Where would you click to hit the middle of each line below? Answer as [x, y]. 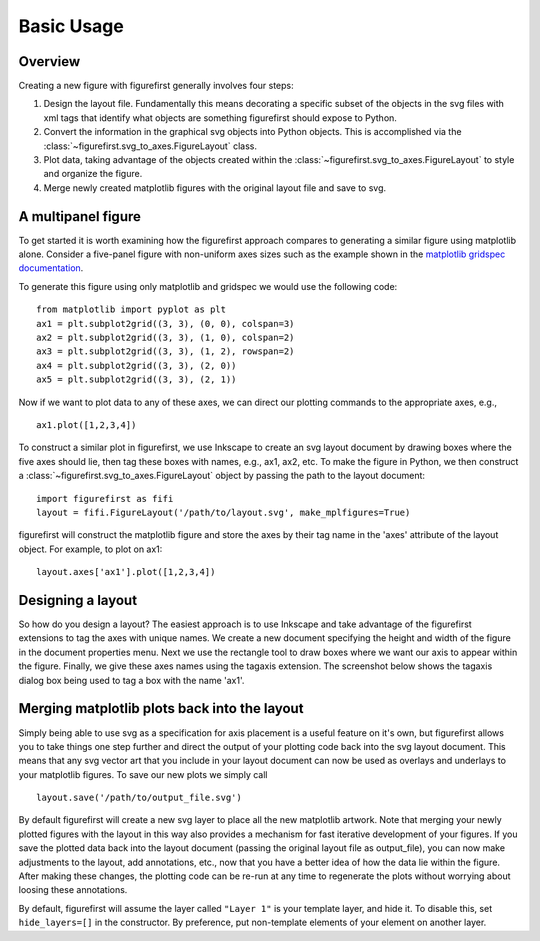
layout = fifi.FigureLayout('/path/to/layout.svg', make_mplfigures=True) [223, 512]
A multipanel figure [80, 216]
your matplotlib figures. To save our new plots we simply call [143, 774]
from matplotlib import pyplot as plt [131, 309]
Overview [49, 61]
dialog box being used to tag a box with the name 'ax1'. [131, 680]
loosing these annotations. [73, 890]
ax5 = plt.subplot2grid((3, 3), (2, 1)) [136, 379]
